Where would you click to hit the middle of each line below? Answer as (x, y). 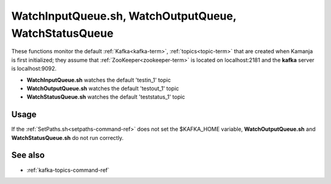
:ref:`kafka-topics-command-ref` (68, 170)
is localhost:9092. (34, 69)
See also (28, 155)
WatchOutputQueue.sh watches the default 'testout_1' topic (103, 88)
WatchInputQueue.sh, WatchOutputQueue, (124, 16)
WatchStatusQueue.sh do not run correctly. (67, 137)
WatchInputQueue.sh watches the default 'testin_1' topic (99, 80)
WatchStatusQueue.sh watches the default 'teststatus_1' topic (106, 97)
